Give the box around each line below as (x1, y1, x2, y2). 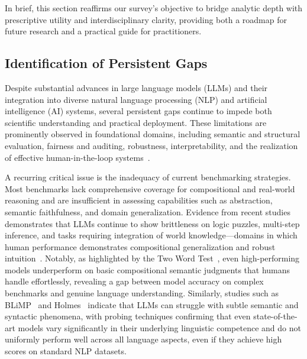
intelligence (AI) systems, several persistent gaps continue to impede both (5, 105, 272, 117)
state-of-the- (253, 310, 298, 322)
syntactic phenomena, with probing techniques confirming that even (5, 310, 251, 322)
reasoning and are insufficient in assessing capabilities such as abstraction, (5, 194, 273, 206)
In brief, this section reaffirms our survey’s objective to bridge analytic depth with (5, 2, 303, 14)
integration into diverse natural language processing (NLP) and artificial (5, 93, 267, 105)
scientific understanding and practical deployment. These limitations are (5, 116, 267, 128)
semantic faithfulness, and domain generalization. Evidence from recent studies (5, 205, 290, 218)
